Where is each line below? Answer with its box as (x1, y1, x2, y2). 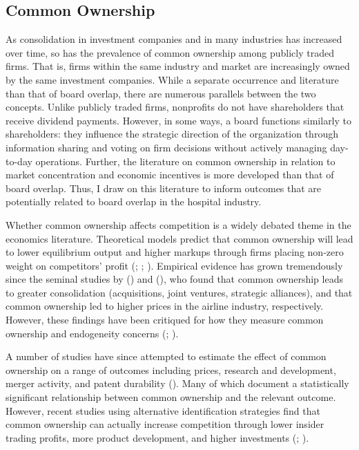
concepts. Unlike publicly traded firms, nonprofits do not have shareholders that (6, 100, 345, 114)
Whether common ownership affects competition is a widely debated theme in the (6, 217, 351, 232)
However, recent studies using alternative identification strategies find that (6, 403, 320, 418)
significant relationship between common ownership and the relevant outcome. (6, 390, 336, 404)
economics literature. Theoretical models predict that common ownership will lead (6, 231, 353, 245)
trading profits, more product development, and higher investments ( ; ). (6, 430, 309, 444)
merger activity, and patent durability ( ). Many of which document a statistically (6, 376, 349, 391)
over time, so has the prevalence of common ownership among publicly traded (6, 45, 334, 59)
